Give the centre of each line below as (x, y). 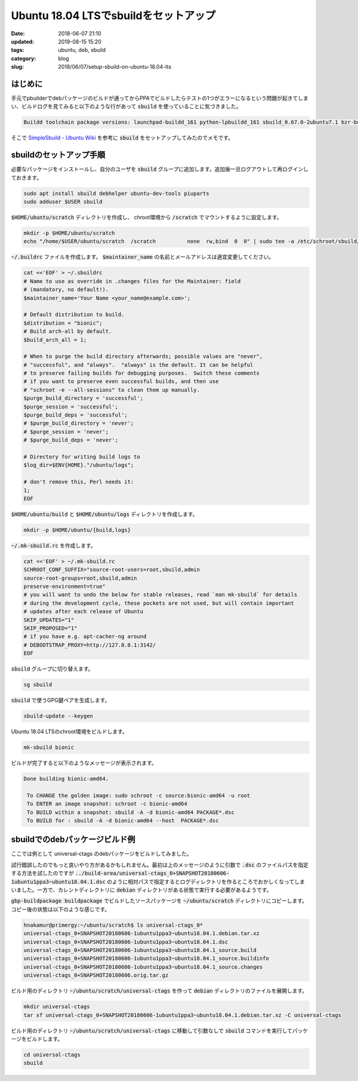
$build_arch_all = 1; (55, 340)
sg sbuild (38, 685)
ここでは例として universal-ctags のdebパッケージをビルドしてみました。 (101, 854)
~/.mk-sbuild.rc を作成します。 (53, 545)
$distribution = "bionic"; (63, 323)
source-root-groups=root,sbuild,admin (80, 578)
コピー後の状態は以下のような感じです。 (61, 909)
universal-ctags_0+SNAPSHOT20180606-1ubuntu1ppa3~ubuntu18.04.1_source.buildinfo (146, 958)
